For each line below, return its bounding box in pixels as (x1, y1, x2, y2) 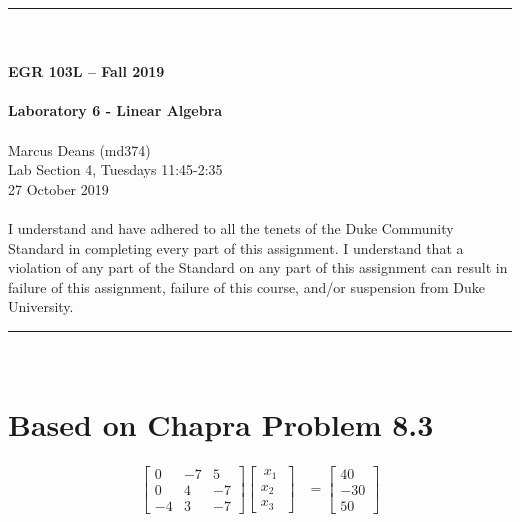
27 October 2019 (8, 178, 109, 199)
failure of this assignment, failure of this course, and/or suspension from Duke (8, 276, 486, 297)
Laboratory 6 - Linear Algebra (8, 100, 223, 121)
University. (8, 296, 74, 317)
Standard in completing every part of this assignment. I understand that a (8, 237, 464, 258)
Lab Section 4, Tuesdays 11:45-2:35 (8, 159, 223, 180)
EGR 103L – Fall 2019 (8, 61, 165, 82)
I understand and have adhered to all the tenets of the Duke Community (8, 217, 454, 238)
